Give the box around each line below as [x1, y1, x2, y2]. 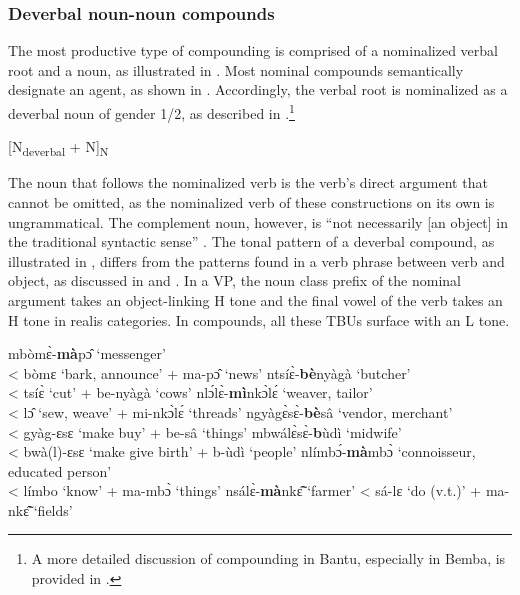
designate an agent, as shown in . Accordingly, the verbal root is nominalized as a [8, 79, 508, 100]
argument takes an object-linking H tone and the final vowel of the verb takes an [8, 289, 503, 310]
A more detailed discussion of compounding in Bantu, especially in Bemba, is [31, 548, 506, 569]
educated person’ [8, 460, 112, 481]
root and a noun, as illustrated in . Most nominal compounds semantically [8, 59, 464, 80]
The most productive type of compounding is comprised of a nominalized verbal [8, 40, 498, 61]
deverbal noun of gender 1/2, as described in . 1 [8, 100, 295, 123]
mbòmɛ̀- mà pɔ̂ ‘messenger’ [8, 343, 166, 364]
